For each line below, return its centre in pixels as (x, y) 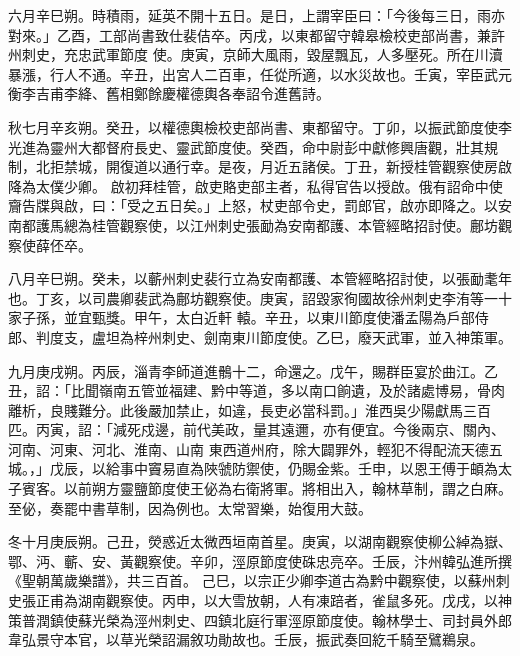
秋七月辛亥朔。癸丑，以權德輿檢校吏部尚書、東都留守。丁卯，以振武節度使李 (260, 126)
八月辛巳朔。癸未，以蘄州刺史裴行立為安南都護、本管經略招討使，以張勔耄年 (260, 278)
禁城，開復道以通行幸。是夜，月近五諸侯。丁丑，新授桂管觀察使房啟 (287, 166)
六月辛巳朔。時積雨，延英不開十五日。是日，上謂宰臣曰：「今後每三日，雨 (249, 15)
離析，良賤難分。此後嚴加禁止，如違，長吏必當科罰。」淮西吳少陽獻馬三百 (249, 409)
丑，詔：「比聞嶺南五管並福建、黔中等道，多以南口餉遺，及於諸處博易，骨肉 (256, 390)
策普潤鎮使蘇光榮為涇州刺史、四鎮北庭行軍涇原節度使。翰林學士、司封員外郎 (260, 619)
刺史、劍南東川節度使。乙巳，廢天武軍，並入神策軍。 (336, 336)
